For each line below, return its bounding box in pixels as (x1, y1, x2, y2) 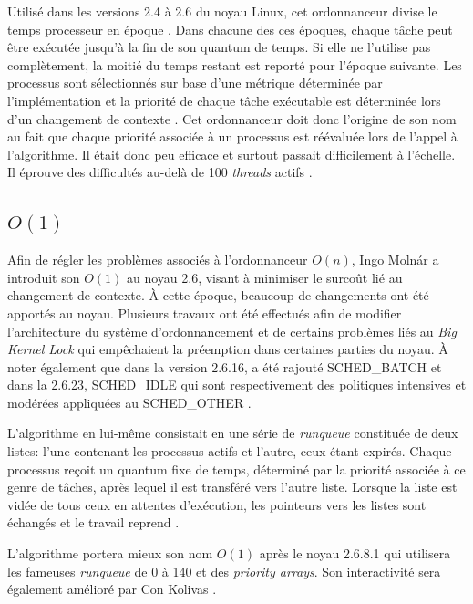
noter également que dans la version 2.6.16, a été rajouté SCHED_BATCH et (7, 357, 442, 376)
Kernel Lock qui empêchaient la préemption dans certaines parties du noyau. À (7, 339, 448, 359)
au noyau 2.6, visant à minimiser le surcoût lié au (126, 267, 403, 286)
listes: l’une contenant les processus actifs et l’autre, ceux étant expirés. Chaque (7, 442, 452, 461)
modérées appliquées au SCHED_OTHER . (7, 392, 252, 411)
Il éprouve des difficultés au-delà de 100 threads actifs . (7, 162, 313, 182)
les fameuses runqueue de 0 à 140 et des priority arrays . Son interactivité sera (7, 561, 441, 580)
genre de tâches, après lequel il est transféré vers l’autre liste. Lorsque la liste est (7, 477, 458, 496)
